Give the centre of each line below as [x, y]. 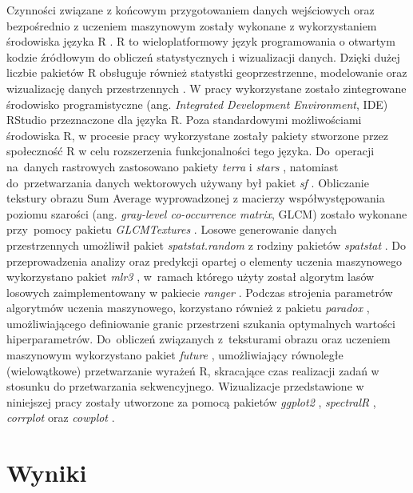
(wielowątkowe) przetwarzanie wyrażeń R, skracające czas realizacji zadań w [193, 370]
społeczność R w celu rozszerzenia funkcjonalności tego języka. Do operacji [191, 151]
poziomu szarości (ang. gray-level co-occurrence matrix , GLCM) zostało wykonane [207, 213]
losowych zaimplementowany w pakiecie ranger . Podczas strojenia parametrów [200, 292]
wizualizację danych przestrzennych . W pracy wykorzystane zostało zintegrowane [206, 88]
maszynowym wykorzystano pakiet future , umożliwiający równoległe [175, 355]
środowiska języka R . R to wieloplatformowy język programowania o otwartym [201, 41]
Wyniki [47, 473]
